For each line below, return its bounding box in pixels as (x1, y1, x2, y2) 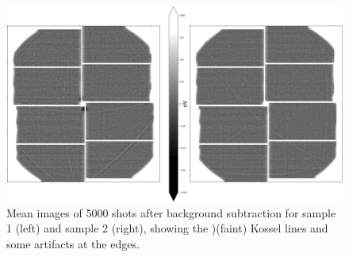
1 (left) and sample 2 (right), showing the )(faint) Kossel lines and (6, 220, 328, 236)
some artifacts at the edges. (6, 235, 140, 251)
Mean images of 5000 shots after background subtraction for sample (6, 204, 336, 221)
